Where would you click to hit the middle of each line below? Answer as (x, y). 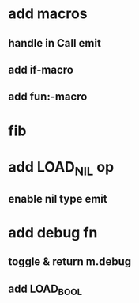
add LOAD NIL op (61, 168)
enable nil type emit (58, 199)
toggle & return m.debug (70, 262)
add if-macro (41, 69)
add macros (48, 14)
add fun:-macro (48, 97)
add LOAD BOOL (45, 290)
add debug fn (53, 232)
